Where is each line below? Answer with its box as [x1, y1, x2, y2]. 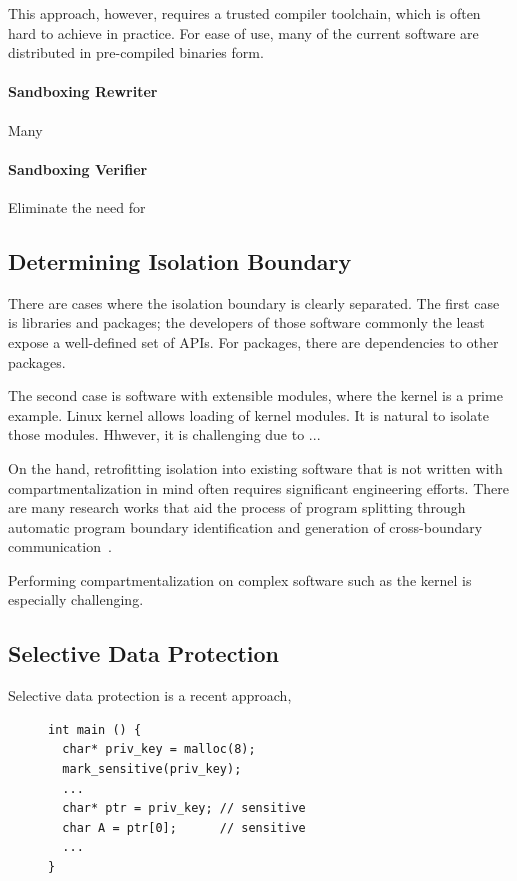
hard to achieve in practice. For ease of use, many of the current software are [8, 22, 479, 43]
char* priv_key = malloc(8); [62, 742, 256, 757]
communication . [8, 536, 112, 557]
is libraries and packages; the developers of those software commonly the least [8, 312, 485, 333]
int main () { [48, 722, 142, 737]
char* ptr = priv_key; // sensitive [62, 801, 306, 816]
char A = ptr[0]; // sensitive [62, 820, 306, 835]
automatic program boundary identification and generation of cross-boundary [8, 516, 483, 537]
